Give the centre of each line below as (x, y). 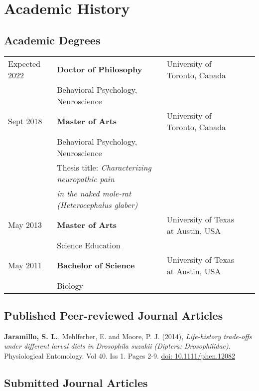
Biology (70, 285)
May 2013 (25, 225)
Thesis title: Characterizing (104, 167)
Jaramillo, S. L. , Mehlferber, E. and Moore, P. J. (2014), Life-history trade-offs (128, 336)
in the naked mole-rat (94, 193)
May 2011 (25, 265)
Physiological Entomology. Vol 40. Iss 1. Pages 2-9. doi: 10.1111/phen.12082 (120, 355)
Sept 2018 (25, 121)
